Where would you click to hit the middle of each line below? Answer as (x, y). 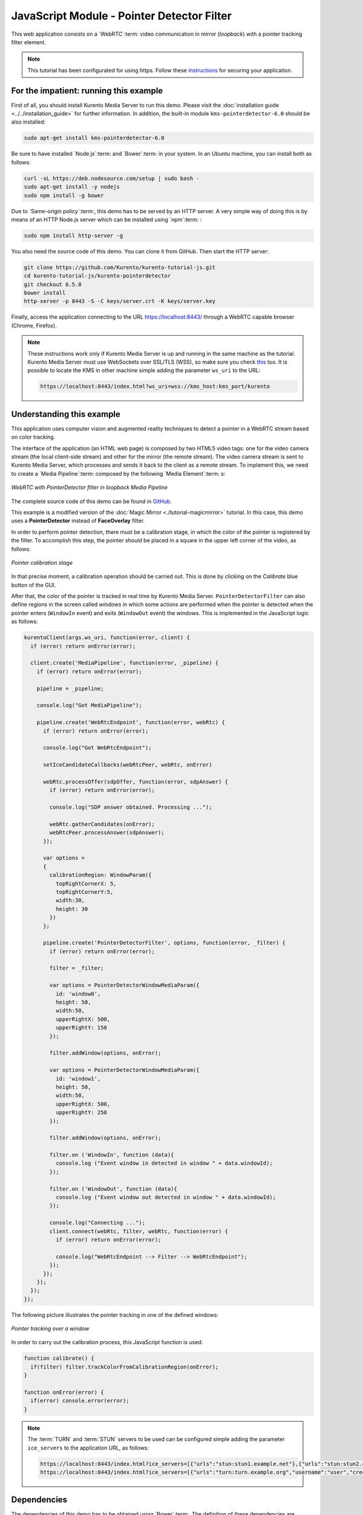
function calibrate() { (59, 1358)
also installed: (28, 122)
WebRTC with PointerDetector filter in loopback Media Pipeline (90, 487)
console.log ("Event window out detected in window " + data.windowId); (166, 1197)
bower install (45, 293)
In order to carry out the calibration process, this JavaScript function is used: (107, 1342)
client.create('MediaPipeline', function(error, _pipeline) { (125, 663)
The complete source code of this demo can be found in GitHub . (91, 501)
